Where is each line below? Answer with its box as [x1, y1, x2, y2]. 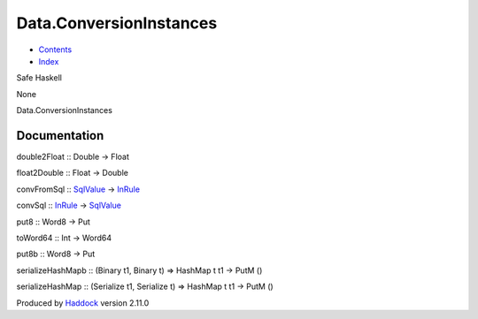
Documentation [16, 128, 104, 143]
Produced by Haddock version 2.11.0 [16, 297, 150, 308]
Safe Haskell [16, 72, 62, 83]
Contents [38, 44, 73, 55]
